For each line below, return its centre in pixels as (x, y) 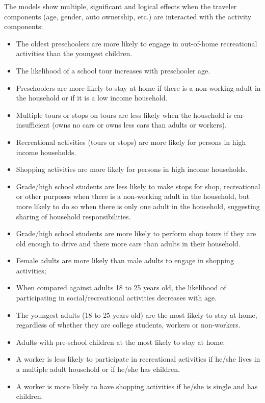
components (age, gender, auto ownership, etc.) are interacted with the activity (128, 16)
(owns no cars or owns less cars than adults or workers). (139, 125)
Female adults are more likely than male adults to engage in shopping (125, 260)
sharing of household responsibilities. (73, 216)
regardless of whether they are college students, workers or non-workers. (128, 325)
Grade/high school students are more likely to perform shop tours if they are (136, 233)
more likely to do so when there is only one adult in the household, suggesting (138, 206)
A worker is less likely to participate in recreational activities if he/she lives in (138, 359)
